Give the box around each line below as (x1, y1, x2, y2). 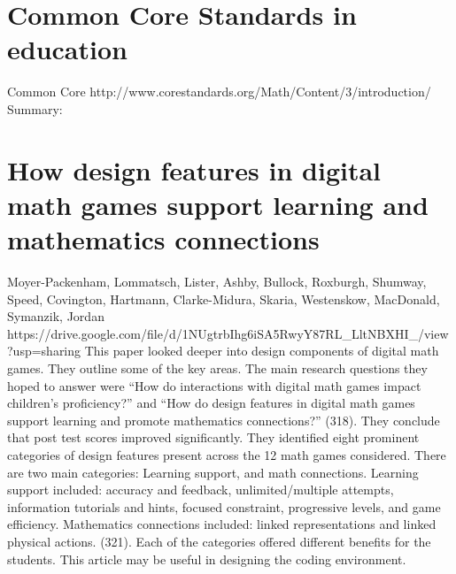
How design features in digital (7, 151, 382, 188)
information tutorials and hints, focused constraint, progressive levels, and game (7, 497, 441, 516)
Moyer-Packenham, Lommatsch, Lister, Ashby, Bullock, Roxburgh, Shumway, (7, 272, 427, 290)
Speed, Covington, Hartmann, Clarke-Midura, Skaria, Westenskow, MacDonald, (7, 289, 440, 308)
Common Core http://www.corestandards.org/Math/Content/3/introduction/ (7, 82, 431, 101)
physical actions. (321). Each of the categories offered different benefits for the (7, 532, 431, 550)
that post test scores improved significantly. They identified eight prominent (7, 428, 420, 447)
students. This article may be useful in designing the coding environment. (7, 549, 406, 568)
